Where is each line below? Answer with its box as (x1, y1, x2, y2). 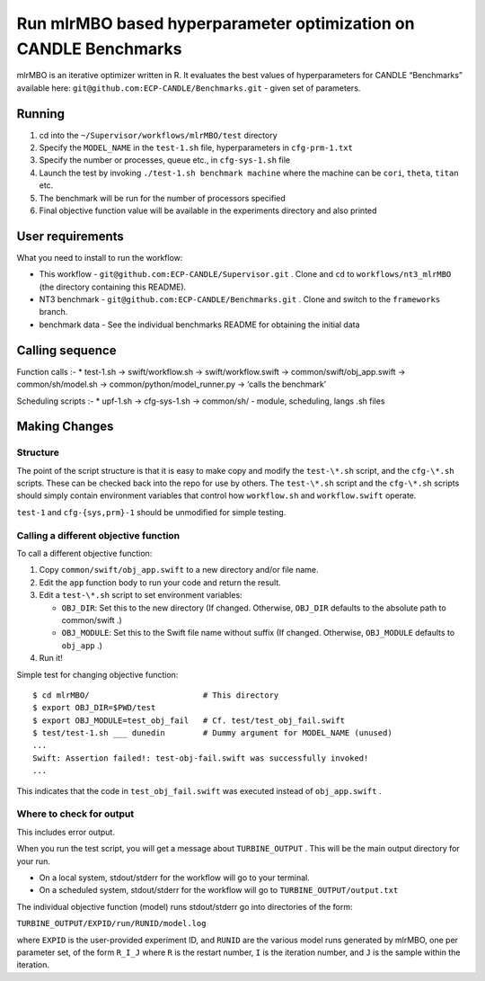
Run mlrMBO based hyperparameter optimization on (16, 13, 415, 33)
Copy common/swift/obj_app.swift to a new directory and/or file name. (39, 565, 319, 575)
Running (16, 106, 66, 121)
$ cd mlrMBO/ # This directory (32, 690, 279, 700)
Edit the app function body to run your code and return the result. (39, 576, 282, 588)
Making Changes (16, 419, 114, 434)
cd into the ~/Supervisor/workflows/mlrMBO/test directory (39, 129, 278, 140)
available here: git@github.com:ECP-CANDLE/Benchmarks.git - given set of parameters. (16, 82, 361, 94)
